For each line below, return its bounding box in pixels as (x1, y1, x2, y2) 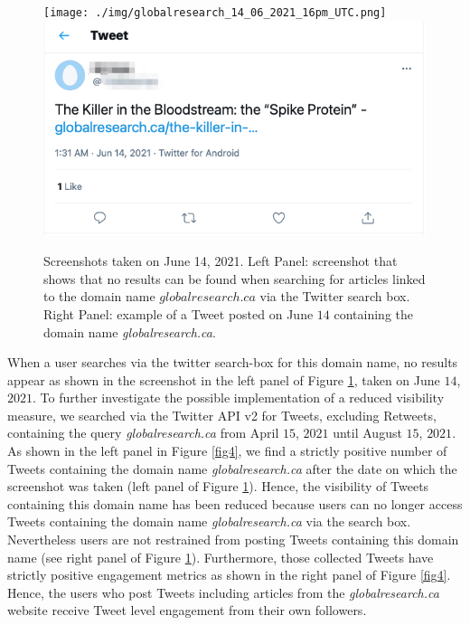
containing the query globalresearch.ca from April (7, 423, 279, 442)
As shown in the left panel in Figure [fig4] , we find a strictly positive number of (7, 441, 447, 460)
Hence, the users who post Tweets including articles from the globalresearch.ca (7, 582, 439, 601)
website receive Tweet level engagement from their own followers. (7, 601, 367, 620)
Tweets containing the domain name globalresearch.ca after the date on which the (7, 459, 457, 478)
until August (333, 423, 402, 442)
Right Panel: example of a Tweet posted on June (43, 304, 314, 323)
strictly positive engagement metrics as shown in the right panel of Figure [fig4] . (7, 565, 451, 584)
